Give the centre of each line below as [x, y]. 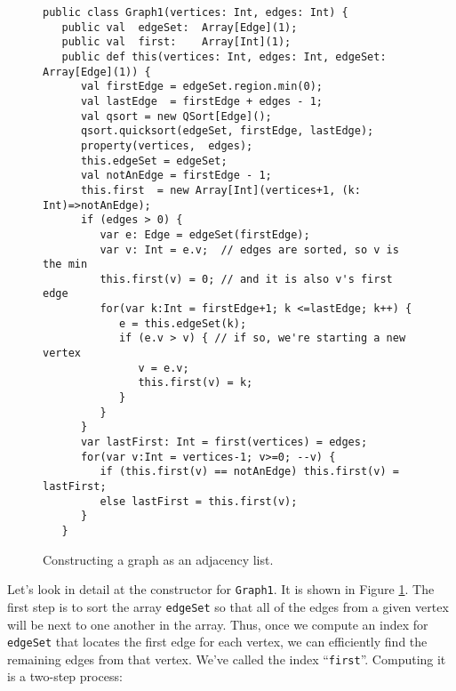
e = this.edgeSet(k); [183, 323]
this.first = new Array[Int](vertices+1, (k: [220, 190]
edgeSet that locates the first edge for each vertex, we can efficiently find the [217, 642]
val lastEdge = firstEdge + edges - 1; [201, 101]
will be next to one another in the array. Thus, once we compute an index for [218, 624]
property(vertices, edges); [167, 145]
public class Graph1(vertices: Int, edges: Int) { [196, 12]
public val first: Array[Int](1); [176, 42]
